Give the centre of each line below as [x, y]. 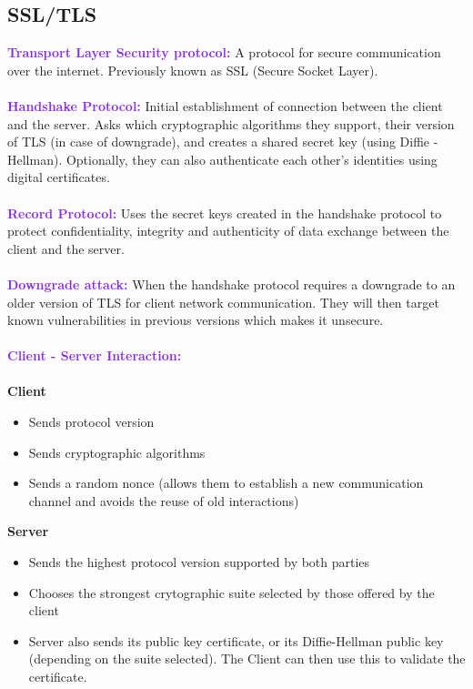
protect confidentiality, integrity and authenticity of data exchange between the [228, 231]
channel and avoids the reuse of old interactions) [164, 500]
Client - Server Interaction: [95, 355]
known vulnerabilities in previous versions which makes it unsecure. [196, 320]
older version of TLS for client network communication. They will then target [223, 302]
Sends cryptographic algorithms [117, 452]
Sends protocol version [91, 422]
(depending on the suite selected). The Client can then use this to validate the [247, 659]
